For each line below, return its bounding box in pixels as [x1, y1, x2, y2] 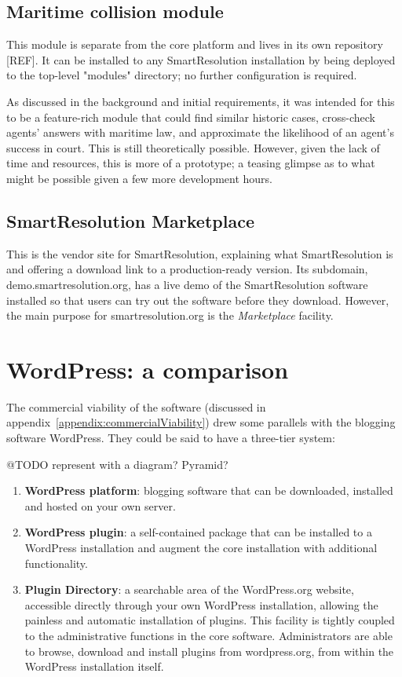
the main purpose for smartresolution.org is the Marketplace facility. [6, 307, 334, 324]
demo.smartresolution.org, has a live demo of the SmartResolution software [6, 276, 368, 292]
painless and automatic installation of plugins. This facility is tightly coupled [24, 612, 395, 628]
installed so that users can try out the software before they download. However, [6, 291, 389, 308]
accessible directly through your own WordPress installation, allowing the [24, 596, 378, 613]
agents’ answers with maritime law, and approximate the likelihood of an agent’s [6, 124, 394, 141]
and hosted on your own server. [24, 497, 176, 514]
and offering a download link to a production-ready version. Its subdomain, [6, 261, 368, 277]
